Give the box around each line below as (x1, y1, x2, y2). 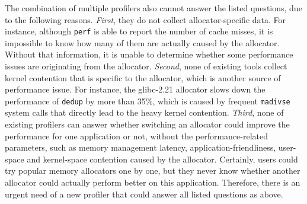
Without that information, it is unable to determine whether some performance (5, 48, 293, 60)
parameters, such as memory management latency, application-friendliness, (5, 141, 276, 154)
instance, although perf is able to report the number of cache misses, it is (5, 25, 273, 37)
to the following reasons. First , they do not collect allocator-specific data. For (5, 13, 286, 26)
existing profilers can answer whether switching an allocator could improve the (5, 118, 290, 130)
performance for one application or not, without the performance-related (5, 129, 268, 142)
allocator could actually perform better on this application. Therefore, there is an (5, 176, 300, 189)
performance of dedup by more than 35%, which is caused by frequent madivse (5, 94, 290, 107)
